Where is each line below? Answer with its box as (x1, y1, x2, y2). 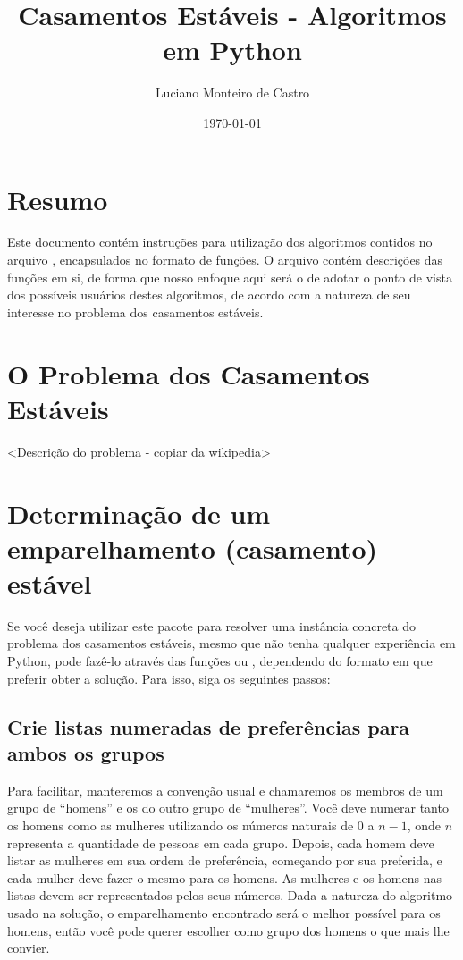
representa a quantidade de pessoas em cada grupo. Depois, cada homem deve (7, 833, 434, 852)
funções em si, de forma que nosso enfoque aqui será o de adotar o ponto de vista (7, 267, 452, 286)
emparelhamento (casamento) (7, 529, 378, 566)
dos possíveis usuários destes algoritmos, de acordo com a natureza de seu (7, 285, 411, 304)
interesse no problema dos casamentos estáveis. (7, 302, 264, 321)
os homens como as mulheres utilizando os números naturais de (7, 815, 354, 834)
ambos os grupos (7, 738, 164, 766)
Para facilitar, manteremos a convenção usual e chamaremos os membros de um (7, 780, 443, 799)
